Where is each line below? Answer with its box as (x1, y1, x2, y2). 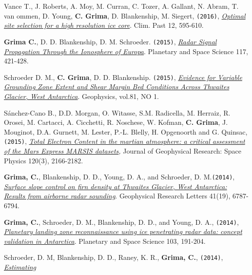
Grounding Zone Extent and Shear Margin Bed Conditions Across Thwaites (4, 81, 230, 92)
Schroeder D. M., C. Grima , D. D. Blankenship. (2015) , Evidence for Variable (4, 72, 242, 82)
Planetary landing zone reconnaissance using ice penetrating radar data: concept (4, 226, 242, 236)
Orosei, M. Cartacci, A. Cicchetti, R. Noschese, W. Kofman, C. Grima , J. (4, 117, 228, 127)
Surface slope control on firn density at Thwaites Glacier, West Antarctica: (4, 181, 227, 191)
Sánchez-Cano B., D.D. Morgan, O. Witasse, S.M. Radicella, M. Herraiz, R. (4, 107, 231, 118)
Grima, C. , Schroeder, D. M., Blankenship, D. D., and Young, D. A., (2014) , (4, 216, 239, 227)
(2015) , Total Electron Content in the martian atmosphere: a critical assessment (4, 136, 245, 146)
